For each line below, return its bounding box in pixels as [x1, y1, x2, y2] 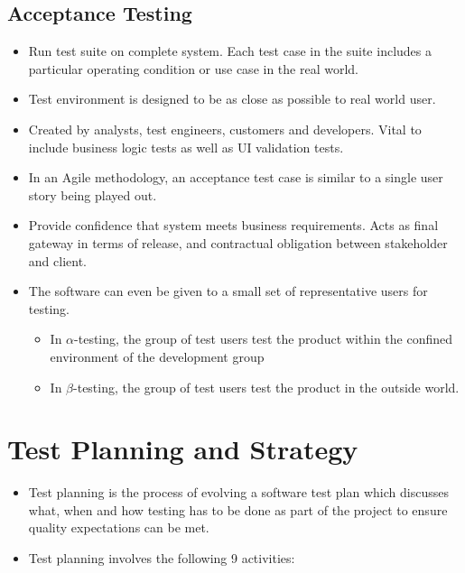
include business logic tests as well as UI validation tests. [28, 137, 344, 156]
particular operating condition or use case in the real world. [28, 59, 358, 78]
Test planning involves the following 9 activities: [28, 549, 295, 568]
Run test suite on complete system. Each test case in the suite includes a [28, 42, 432, 60]
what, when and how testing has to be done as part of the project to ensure [28, 500, 448, 519]
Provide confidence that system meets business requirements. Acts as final [28, 216, 439, 235]
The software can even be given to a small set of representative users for [28, 282, 428, 300]
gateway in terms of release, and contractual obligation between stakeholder [28, 233, 448, 252]
